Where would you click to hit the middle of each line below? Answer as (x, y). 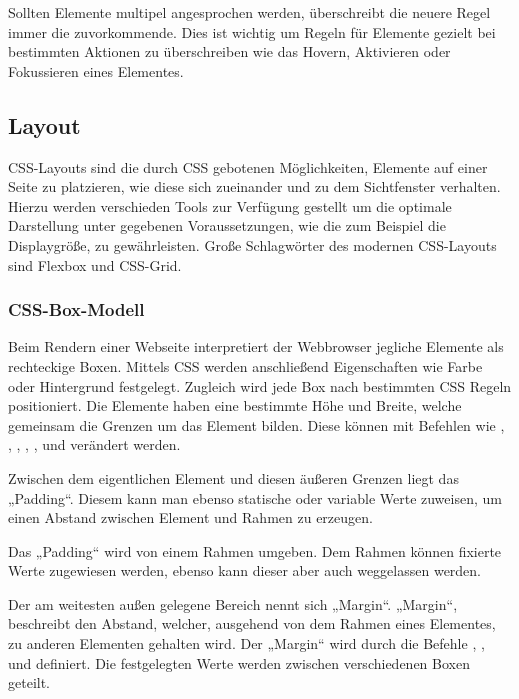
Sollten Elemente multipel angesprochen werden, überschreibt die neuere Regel (249, 12)
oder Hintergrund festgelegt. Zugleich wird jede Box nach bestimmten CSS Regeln (260, 385)
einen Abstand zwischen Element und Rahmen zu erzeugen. (190, 517)
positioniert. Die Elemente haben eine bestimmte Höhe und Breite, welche (235, 405)
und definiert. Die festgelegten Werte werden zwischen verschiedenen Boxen (239, 662)
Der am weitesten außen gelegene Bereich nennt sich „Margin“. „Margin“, (233, 603)
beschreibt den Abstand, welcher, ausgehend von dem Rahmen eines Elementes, (252, 623)
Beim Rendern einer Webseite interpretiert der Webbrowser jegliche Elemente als (256, 346)
